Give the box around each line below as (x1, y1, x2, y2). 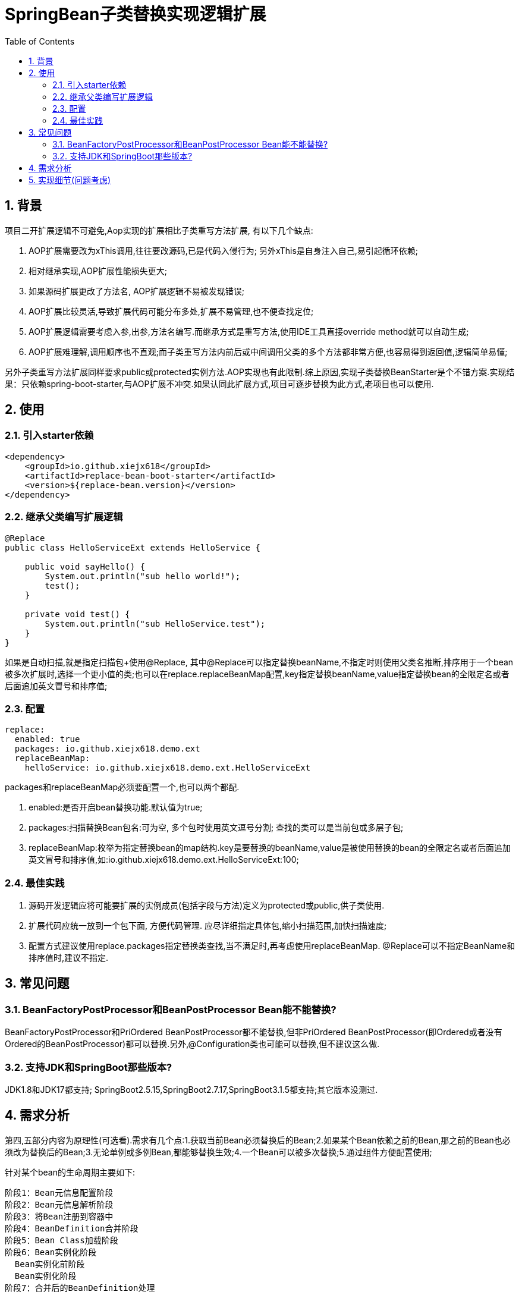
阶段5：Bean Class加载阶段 (5, 1235, 118, 1245)
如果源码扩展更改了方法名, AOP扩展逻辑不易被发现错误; (29, 285, 245, 296)
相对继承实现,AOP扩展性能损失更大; (29, 265, 168, 276)
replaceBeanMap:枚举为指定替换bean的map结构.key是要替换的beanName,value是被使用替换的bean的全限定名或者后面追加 (29, 843, 511, 853)
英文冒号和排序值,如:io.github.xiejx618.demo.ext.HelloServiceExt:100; (29, 854, 299, 865)
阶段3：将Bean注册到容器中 (5, 1211, 114, 1221)
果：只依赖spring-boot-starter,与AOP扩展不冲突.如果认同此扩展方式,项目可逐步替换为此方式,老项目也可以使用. (5, 378, 434, 389)
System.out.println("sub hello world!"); (45, 571, 241, 581)
